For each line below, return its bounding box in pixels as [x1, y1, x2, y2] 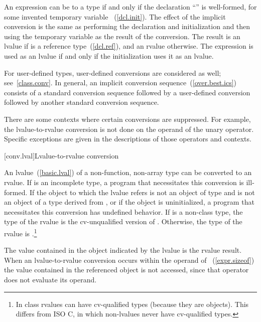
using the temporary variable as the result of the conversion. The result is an [4, 31, 240, 41]
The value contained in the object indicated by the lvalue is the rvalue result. [4, 245, 242, 255]
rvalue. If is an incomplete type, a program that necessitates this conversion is [4, 177, 244, 187]
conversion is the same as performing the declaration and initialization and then [4, 21, 250, 32]
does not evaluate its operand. [4, 274, 97, 284]
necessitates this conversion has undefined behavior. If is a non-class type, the [4, 206, 243, 217]
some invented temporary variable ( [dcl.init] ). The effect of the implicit [4, 11, 226, 22]
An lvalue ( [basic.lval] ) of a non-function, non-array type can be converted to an [4, 167, 252, 178]
